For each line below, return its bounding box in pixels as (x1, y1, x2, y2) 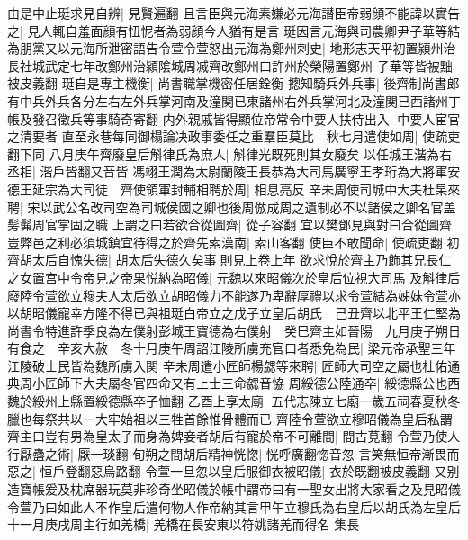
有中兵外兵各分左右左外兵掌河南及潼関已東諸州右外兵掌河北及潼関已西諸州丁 (7, 91, 461, 110)
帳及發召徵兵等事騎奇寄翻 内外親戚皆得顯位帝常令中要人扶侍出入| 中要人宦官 (7, 109, 461, 128)
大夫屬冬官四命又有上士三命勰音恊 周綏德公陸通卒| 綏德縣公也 (82, 373, 448, 392)
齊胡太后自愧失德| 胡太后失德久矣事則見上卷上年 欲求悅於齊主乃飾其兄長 (7, 250, 439, 269)
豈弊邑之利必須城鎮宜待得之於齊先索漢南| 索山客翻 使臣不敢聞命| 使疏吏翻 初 (7, 232, 460, 251)
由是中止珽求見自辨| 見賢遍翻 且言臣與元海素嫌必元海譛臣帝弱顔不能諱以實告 (7, 4, 461, 22)
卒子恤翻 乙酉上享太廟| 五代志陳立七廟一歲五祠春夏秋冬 (132, 391, 461, 410)
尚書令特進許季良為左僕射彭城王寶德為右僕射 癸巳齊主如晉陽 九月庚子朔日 (7, 320, 461, 339)
